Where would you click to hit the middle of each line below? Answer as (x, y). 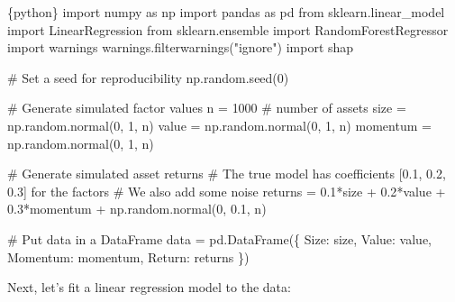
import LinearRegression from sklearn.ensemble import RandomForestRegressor (228, 29)
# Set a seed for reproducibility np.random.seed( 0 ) (148, 77)
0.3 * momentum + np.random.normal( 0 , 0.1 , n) (137, 209)
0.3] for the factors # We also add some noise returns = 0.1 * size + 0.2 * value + (227, 191)
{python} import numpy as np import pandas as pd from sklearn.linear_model (226, 12)
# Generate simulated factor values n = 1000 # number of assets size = (207, 108)
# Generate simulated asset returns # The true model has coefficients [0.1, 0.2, (227, 174)
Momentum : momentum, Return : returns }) (128, 256)
